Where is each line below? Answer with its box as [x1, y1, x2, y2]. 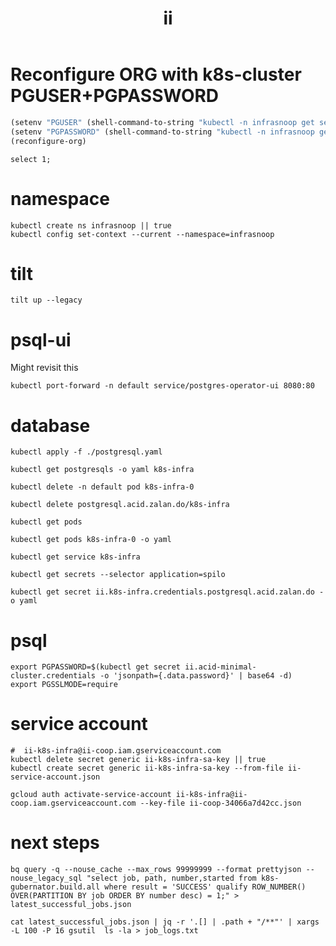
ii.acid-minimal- [184, 662, 257, 672]
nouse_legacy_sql [10, 873, 83, 884]
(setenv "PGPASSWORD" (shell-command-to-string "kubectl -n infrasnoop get [10, 127, 333, 137]
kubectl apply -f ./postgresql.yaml [10, 447, 163, 457]
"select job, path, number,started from [86, 873, 257, 884]
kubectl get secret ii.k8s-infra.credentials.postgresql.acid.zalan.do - [10, 587, 325, 597]
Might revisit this [10, 362, 79, 374]
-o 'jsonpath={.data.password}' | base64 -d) [99, 671, 293, 681]
